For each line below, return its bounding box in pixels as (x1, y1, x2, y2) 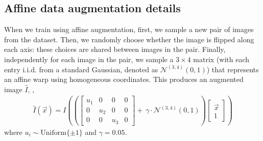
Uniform (40, 129, 66, 136)
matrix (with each (193, 53, 250, 64)
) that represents (206, 64, 259, 74)
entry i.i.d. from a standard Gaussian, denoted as (4, 64, 158, 74)
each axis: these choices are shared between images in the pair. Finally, (4, 44, 226, 54)
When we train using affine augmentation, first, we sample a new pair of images (4, 24, 254, 35)
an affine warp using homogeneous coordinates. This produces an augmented (4, 74, 244, 84)
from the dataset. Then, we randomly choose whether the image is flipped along (4, 34, 254, 44)
